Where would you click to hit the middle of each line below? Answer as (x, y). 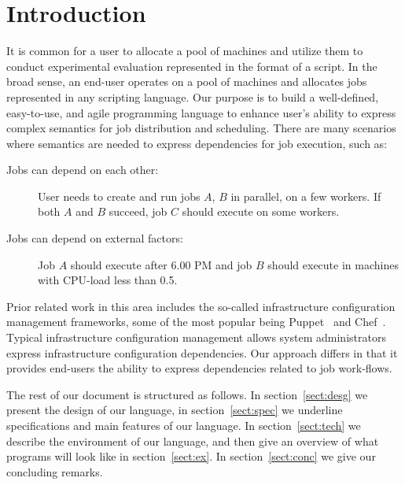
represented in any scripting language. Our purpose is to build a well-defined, (193, 96)
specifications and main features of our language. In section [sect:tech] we (184, 425)
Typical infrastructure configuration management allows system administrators (196, 337)
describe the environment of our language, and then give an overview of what (193, 441)
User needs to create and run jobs (119, 196)
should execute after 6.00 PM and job (161, 264)
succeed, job (138, 211)
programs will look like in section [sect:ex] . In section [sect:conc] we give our (191, 456)
